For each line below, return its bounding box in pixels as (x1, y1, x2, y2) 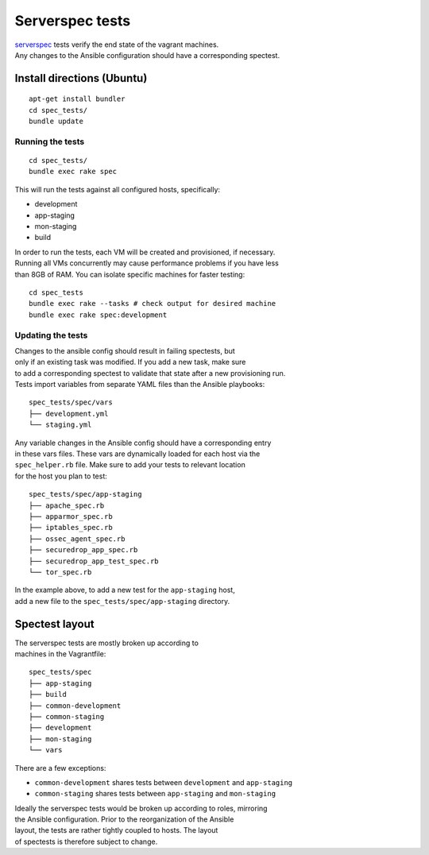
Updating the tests (14, 330, 88, 341)
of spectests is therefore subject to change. (14, 837, 158, 846)
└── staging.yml (29, 420, 92, 429)
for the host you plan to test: (14, 471, 107, 481)
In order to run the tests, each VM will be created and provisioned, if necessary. (14, 247, 276, 257)
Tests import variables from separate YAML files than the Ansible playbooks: (14, 380, 265, 389)
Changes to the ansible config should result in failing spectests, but (14, 346, 236, 355)
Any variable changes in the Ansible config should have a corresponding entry (14, 438, 272, 447)
